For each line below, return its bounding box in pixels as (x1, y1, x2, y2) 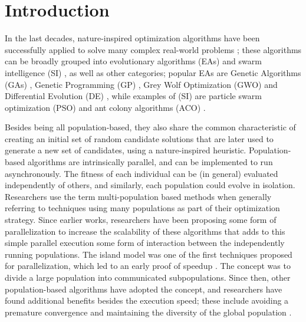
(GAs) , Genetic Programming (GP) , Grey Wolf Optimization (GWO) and (5, 78, 278, 90)
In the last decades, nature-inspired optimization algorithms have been (5, 32, 260, 44)
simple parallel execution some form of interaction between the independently (5, 236, 285, 249)
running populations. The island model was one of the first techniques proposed (5, 248, 292, 260)
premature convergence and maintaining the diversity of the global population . (5, 305, 292, 318)
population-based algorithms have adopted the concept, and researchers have (5, 282, 282, 295)
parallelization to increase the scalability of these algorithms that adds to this (5, 225, 285, 237)
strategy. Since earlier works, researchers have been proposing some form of (5, 213, 277, 226)
